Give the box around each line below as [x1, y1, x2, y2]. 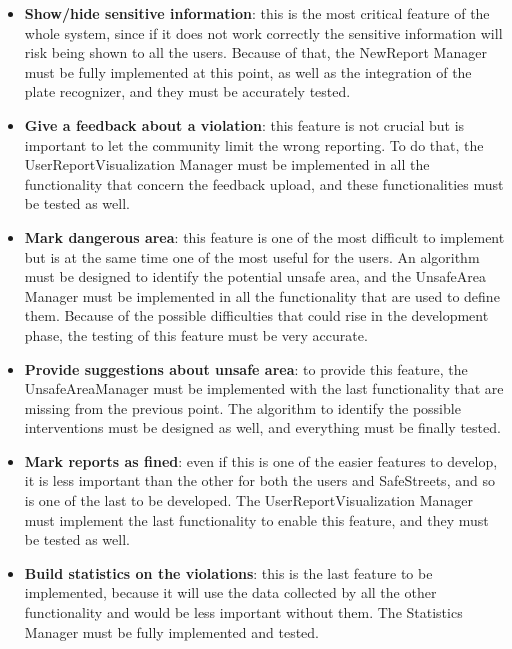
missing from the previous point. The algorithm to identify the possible [24, 397, 461, 418]
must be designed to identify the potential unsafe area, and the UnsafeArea [24, 266, 487, 287]
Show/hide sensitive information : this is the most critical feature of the [24, 3, 490, 23]
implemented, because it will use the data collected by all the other [24, 582, 437, 603]
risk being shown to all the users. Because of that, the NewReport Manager [24, 42, 487, 63]
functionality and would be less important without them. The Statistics [24, 602, 463, 623]
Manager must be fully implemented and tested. [24, 621, 319, 642]
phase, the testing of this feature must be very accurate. [24, 324, 368, 345]
